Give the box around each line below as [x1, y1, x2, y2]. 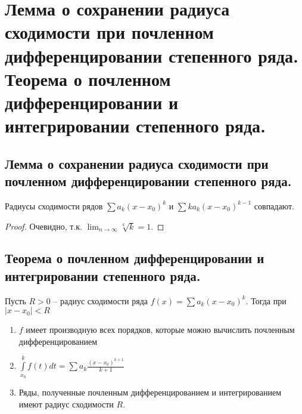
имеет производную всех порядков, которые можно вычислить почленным [26, 323, 295, 336]
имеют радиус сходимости [18, 397, 114, 410]
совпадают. [254, 199, 294, 212]
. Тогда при [245, 294, 287, 307]
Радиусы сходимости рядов [5, 199, 103, 212]
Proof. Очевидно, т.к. [5, 220, 82, 232]
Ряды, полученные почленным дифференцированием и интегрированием [18, 386, 282, 398]
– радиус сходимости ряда [53, 294, 148, 307]
